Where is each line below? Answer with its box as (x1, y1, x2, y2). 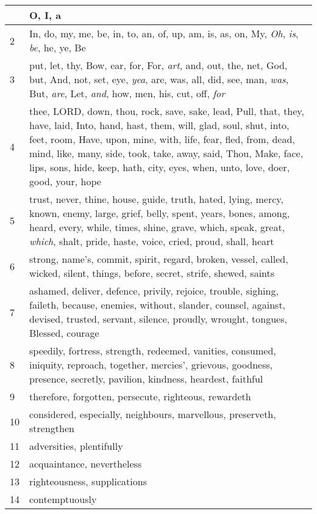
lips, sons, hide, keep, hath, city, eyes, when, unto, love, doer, (29, 160, 290, 174)
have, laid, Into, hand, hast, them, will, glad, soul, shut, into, (29, 118, 290, 132)
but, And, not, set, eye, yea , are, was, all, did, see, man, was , (29, 72, 289, 86)
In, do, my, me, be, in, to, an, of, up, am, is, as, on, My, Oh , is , (29, 26, 299, 40)
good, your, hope (29, 174, 101, 188)
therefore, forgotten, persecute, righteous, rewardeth (29, 389, 251, 403)
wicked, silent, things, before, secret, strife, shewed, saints (29, 266, 275, 280)
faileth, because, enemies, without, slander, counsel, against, (29, 298, 286, 312)
